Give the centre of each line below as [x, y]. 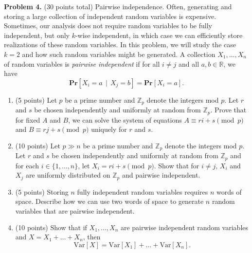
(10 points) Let [38, 145]
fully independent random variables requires [143, 191]
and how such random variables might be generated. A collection [119, 54]
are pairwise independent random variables [184, 227]
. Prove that [228, 110]
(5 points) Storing [42, 191]
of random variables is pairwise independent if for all [82, 63]
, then [92, 237]
